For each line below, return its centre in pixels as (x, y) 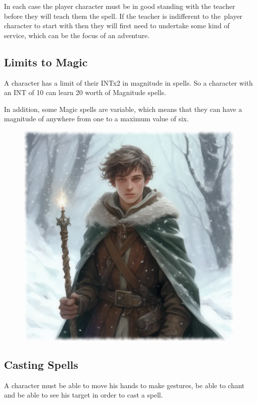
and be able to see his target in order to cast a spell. (83, 395)
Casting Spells (41, 364)
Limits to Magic (46, 62)
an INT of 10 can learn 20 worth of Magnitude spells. (85, 92)
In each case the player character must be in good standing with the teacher (120, 6)
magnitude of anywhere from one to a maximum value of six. (97, 119)
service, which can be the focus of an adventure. (77, 35)
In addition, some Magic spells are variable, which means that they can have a (123, 109)
